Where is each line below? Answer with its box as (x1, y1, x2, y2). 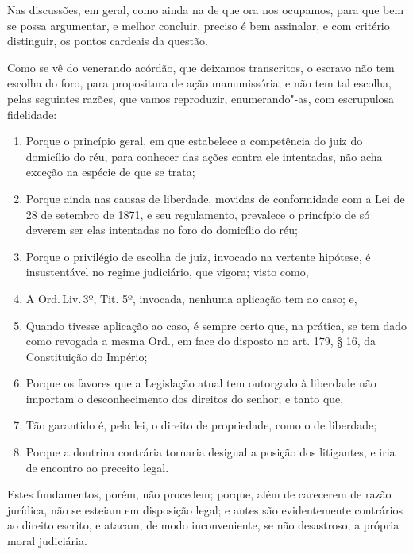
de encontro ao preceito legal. (25, 459, 169, 475)
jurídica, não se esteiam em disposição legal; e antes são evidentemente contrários (7, 501, 403, 517)
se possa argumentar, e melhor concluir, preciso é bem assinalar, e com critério (7, 17, 390, 33)
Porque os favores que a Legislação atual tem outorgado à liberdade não (25, 375, 376, 391)
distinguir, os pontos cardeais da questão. (7, 33, 208, 49)
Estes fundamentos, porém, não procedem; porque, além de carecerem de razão (7, 486, 392, 502)
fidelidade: (7, 106, 57, 122)
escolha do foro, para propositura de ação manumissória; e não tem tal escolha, (7, 75, 392, 91)
